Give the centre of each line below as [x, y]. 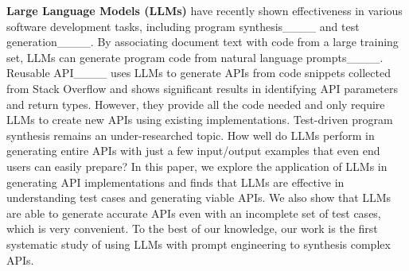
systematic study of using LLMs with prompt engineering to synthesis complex [199, 244]
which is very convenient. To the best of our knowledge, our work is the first [192, 228]
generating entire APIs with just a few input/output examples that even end [193, 151]
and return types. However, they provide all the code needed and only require [196, 104]
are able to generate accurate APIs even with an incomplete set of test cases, [194, 213]
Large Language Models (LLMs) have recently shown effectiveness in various [204, 10]
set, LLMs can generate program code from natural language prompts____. [195, 57]
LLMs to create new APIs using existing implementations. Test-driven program [200, 120]
